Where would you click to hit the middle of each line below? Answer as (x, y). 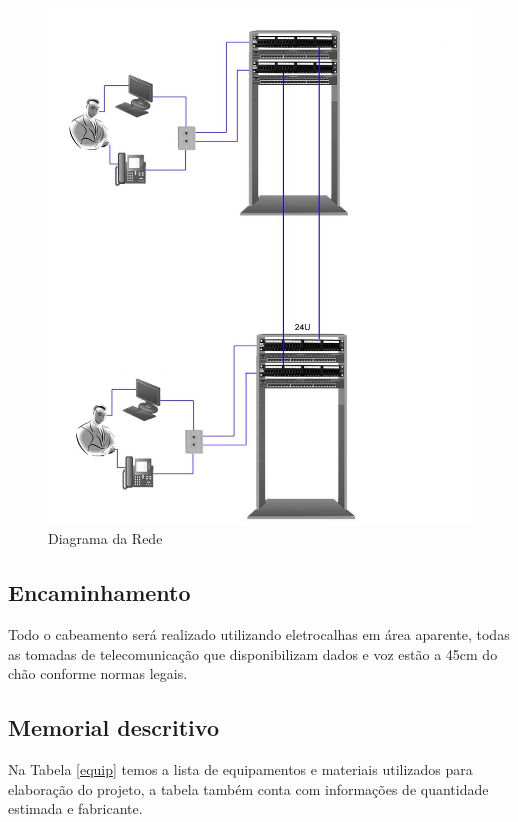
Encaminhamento (99, 592)
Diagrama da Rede (105, 538)
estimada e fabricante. (75, 808)
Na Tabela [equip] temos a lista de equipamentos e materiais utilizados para (240, 769)
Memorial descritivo (113, 727)
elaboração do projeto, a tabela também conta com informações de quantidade (248, 788)
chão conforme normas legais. (98, 673)
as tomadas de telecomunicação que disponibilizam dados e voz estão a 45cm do (253, 653)
